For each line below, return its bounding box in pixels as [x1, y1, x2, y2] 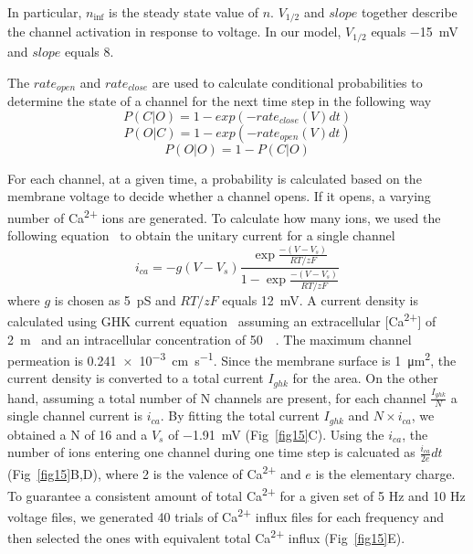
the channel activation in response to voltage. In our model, [7, 22, 342, 41]
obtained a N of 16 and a [7, 424, 148, 443]
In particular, [7, 3, 82, 21]
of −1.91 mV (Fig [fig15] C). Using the [168, 424, 384, 443]
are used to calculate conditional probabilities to [152, 72, 423, 91]
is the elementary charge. [315, 463, 456, 483]
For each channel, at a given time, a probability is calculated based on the [7, 168, 422, 187]
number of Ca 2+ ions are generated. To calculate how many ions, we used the [7, 205, 441, 227]
